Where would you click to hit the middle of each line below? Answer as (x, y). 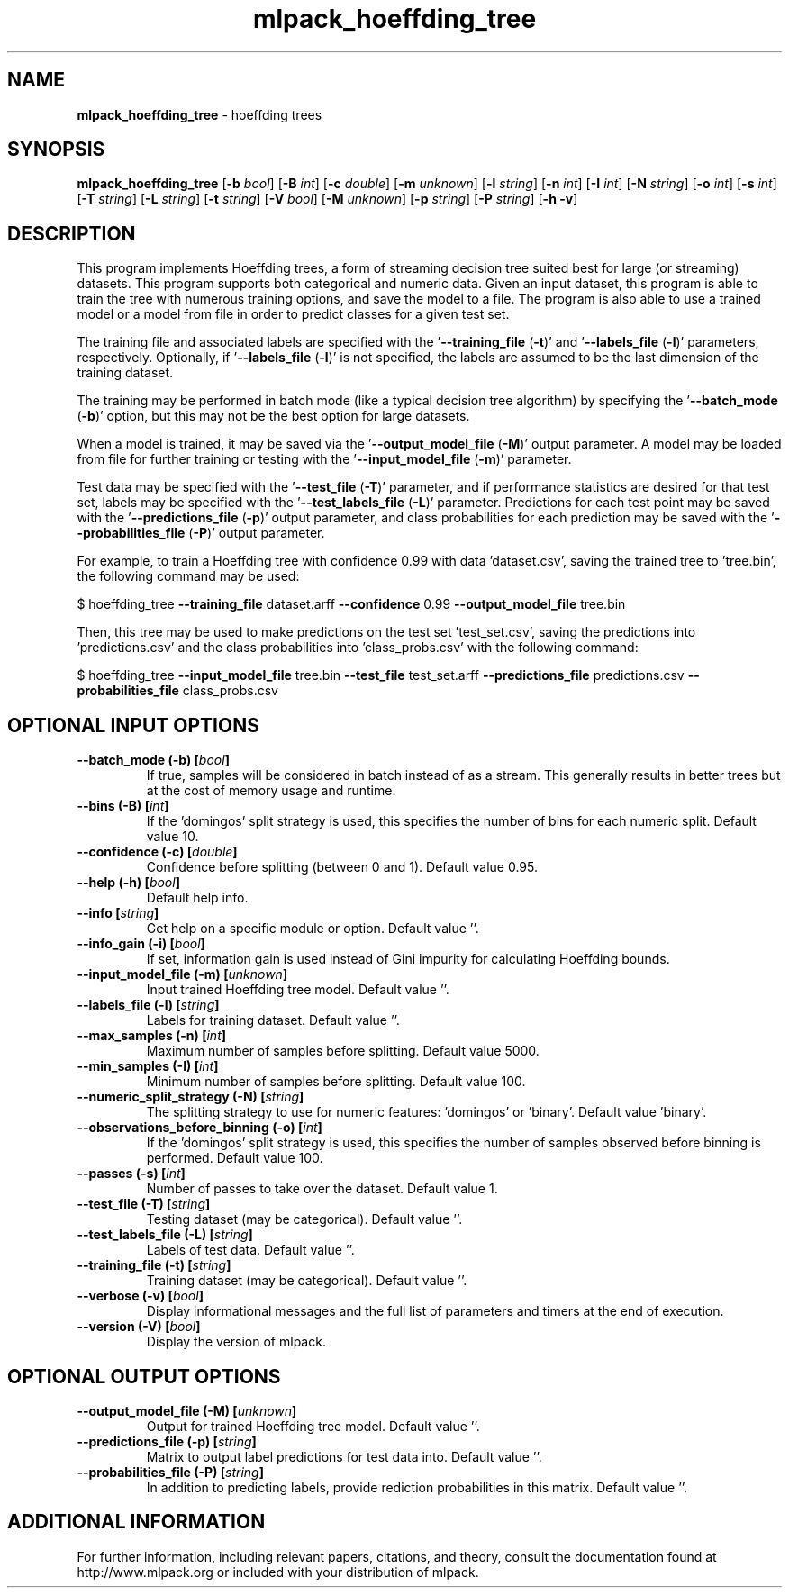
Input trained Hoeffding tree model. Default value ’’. (298, 990)
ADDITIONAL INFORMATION (136, 1522)
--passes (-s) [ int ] (131, 1174)
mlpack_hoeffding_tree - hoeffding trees (200, 114)
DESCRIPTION (72, 233)
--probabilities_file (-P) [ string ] (170, 1472)
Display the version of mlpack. (236, 1342)
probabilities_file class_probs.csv (177, 691)
